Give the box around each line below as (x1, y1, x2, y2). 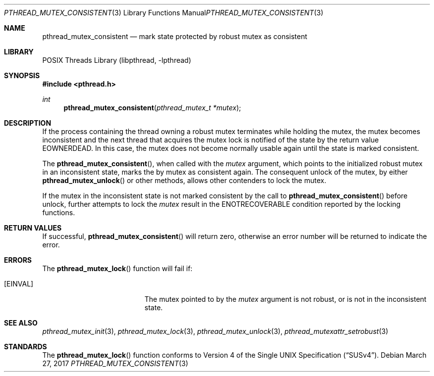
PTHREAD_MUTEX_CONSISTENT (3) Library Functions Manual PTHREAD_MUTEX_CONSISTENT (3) (4, 8, 324, 17)
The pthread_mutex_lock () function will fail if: (42, 264, 193, 273)
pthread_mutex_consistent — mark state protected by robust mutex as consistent (42, 32, 308, 41)
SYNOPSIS (4, 71, 40, 80)
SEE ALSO (4, 319, 38, 327)
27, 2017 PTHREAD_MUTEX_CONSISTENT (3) (42, 359, 188, 368)
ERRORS (4, 256, 32, 264)
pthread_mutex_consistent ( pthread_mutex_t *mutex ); (63, 103, 241, 112)
